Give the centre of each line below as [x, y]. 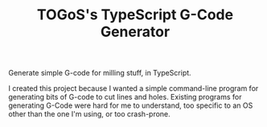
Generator [135, 32]
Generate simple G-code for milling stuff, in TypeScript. [100, 73]
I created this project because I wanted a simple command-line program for [133, 88]
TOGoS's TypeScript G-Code [135, 15]
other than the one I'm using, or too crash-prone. [89, 114]
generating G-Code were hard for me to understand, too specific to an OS [131, 105]
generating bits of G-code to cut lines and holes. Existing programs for [125, 97]
